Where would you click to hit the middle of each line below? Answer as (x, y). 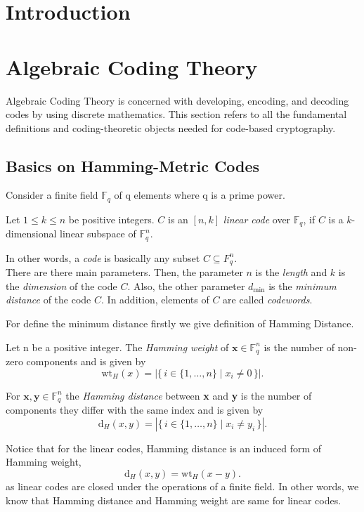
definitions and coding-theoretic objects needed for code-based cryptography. (171, 127)
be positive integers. (111, 219)
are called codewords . (268, 300)
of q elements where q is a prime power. (200, 195)
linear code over (257, 219)
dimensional (31, 234)
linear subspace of (98, 234)
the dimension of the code (61, 285)
